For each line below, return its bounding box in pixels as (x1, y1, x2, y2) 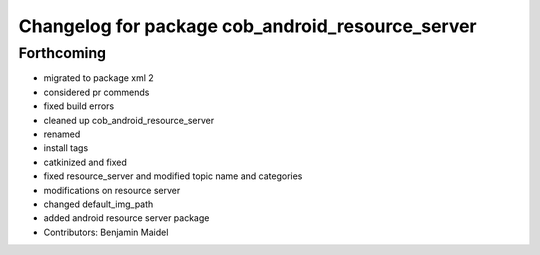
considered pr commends (43, 86, 150, 98)
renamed (43, 128, 81, 140)
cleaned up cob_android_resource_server (43, 114, 215, 126)
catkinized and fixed (43, 156, 127, 168)
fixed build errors (43, 100, 115, 112)
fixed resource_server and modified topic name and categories (43, 170, 303, 182)
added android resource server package (43, 212, 210, 224)
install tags (43, 142, 89, 154)
